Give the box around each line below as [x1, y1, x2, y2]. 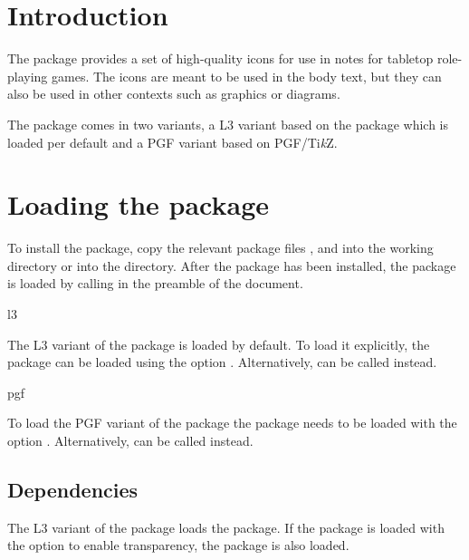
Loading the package [7, 186, 270, 223]
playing [7, 66, 48, 85]
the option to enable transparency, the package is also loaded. [7, 536, 349, 555]
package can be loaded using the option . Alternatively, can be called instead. [7, 352, 437, 372]
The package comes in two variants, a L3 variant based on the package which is [7, 114, 449, 133]
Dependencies [7, 475, 139, 503]
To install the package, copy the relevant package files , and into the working [7, 238, 434, 257]
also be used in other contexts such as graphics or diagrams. [7, 84, 340, 103]
